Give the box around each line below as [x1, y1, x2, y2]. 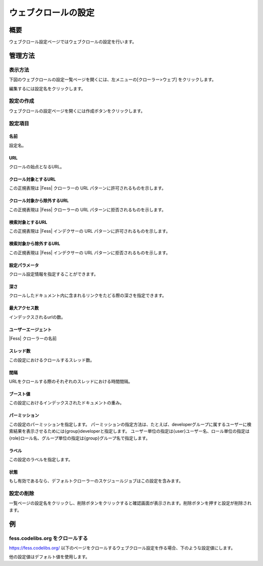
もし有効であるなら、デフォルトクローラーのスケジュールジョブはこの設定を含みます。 [9, 478, 184, 484]
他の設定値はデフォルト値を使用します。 [9, 554, 90, 560]
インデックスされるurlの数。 [9, 314, 66, 320]
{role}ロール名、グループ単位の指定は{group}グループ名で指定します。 [9, 435, 150, 441]
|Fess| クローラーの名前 [9, 336, 57, 342]
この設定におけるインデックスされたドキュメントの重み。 [9, 400, 124, 406]
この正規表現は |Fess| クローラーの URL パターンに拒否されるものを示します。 [9, 206, 166, 212]
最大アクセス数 [9, 305, 39, 311]
